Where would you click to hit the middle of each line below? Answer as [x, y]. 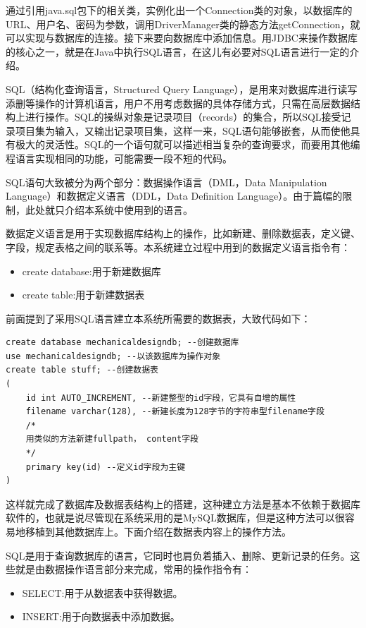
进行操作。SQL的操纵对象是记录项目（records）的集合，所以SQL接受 [183, 117]
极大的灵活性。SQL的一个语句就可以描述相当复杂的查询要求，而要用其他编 [188, 144]
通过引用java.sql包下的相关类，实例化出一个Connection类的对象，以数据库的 [179, 10]
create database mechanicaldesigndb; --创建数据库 [122, 343]
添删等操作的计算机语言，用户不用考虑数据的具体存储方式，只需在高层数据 [178, 103]
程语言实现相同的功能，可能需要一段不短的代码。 [119, 158]
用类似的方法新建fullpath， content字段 [112, 439]
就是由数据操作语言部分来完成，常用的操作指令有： [133, 569]
